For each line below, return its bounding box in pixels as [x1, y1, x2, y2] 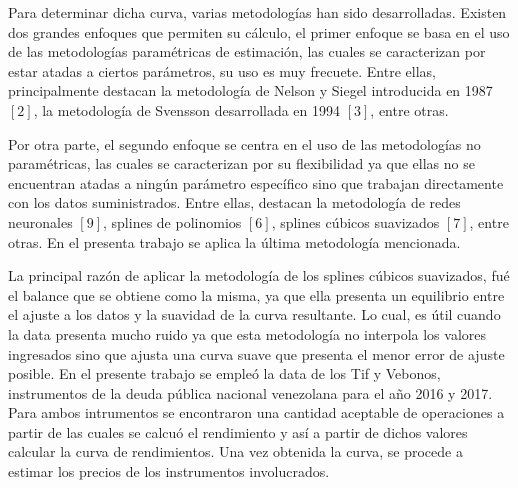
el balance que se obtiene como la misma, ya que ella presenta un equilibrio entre [8, 284, 505, 305]
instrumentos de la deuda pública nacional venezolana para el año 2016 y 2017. [8, 382, 493, 403]
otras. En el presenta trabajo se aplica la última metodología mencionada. [8, 231, 461, 252]
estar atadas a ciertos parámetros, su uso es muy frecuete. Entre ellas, [8, 60, 436, 81]
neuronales [8, 211, 73, 232]
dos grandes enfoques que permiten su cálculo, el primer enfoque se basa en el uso [8, 21, 510, 42]
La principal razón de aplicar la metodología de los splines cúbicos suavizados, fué [8, 265, 510, 286]
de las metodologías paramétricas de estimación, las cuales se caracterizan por [8, 41, 486, 62]
